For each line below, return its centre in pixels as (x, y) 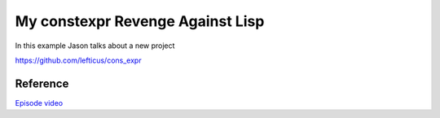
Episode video (39, 103)
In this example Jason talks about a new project (95, 46)
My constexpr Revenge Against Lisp (140, 21)
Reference (42, 83)
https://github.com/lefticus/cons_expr (78, 60)
